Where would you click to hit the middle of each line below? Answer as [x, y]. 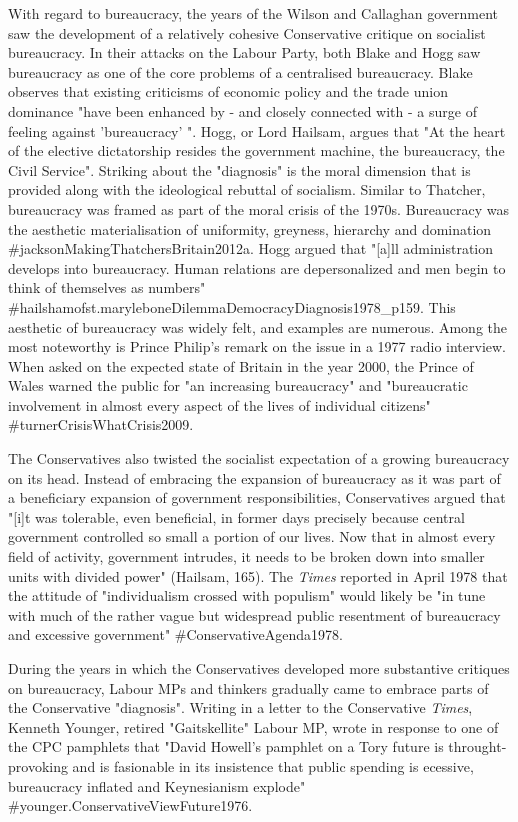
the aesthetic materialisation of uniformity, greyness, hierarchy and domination [250, 228]
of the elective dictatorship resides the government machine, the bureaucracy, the [256, 150]
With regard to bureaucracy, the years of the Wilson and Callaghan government [253, 13]
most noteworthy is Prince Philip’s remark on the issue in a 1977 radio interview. [257, 346]
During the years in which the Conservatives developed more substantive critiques [259, 668]
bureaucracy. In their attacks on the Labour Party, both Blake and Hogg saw [244, 52]
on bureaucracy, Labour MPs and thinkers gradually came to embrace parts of [248, 687]
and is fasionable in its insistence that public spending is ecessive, [273, 765]
